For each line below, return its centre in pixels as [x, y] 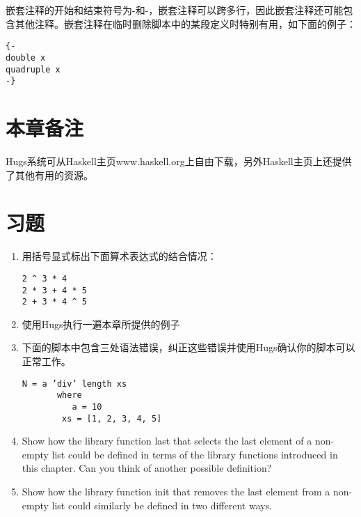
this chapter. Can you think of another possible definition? [147, 468]
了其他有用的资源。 [49, 175]
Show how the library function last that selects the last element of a [167, 441]
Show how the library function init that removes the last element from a [176, 491]
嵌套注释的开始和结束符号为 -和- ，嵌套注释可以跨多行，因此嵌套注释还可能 [175, 10]
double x [26, 57]
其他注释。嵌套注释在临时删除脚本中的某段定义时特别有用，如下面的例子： [185, 23]
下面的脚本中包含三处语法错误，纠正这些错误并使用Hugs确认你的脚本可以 [188, 347]
